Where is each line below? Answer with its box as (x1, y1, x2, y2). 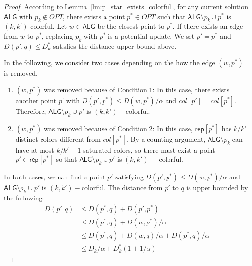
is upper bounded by (186, 182, 248, 193)
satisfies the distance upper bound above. (53, 41, 177, 51)
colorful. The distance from (81, 182, 163, 193)
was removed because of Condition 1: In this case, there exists (43, 84, 230, 94)
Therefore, (15, 106, 46, 116)
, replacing (42, 30, 73, 41)
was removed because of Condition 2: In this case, (43, 123, 193, 133)
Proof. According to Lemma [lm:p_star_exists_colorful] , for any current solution (4, 1, 249, 11)
